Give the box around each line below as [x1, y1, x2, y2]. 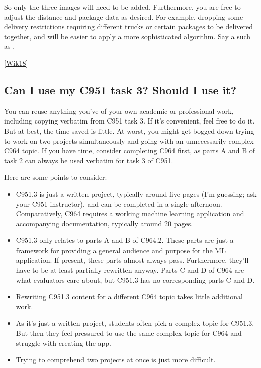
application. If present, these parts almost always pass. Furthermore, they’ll [16, 255, 249, 265]
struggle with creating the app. [16, 337, 111, 348]
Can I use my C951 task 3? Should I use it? [4, 82, 237, 97]
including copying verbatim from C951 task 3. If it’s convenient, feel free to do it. [4, 115, 255, 126]
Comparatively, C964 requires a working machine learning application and [16, 208, 244, 219]
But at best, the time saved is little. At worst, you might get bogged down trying [4, 125, 254, 136]
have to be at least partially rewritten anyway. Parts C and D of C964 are [16, 265, 244, 275]
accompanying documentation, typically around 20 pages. [16, 218, 193, 228]
